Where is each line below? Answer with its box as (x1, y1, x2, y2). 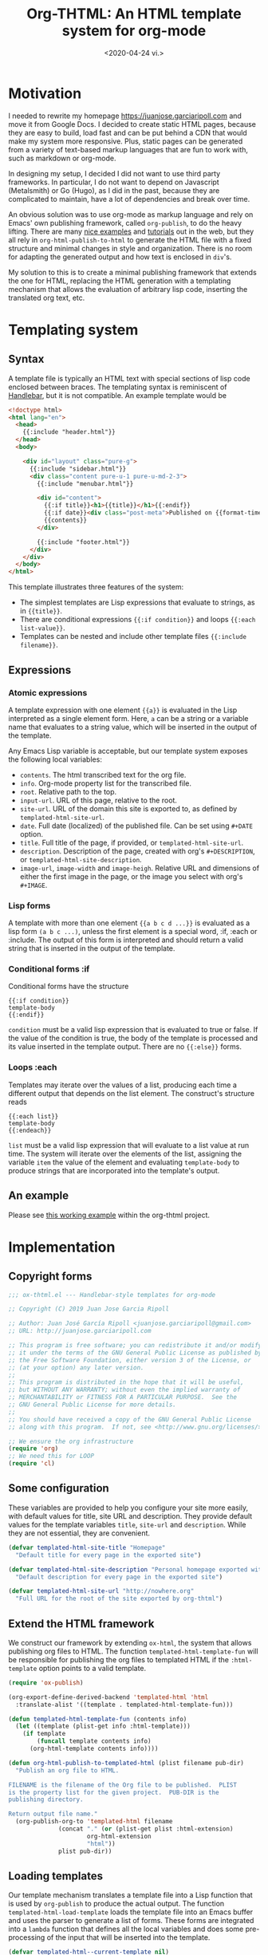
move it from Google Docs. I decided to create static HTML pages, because (8, 119, 257, 128)
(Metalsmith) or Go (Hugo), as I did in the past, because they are (8, 185, 220, 195)
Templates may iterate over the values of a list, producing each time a (8, 1080, 238, 1090)
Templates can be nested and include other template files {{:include (19, 632, 247, 641)
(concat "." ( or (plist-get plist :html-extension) (58, 1825, 234, 1833)
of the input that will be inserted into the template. (46, 1933, 211, 1942)
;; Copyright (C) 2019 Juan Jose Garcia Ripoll (8, 1305, 170, 1313)
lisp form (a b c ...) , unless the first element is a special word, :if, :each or (8, 927, 258, 936)
